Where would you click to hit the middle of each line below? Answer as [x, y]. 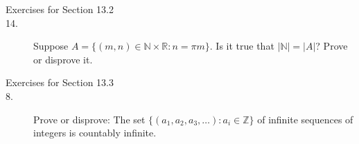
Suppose [51, 46]
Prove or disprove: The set [89, 119]
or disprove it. [63, 59]
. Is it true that [242, 46]
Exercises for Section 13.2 [60, 9]
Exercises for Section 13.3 [60, 82]
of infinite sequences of [305, 119]
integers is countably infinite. [95, 133]
